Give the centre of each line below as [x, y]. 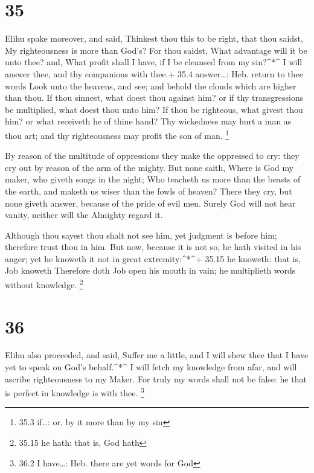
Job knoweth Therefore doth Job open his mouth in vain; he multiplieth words [150, 270]
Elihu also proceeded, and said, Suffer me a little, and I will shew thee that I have [157, 355]
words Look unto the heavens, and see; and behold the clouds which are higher [151, 85]
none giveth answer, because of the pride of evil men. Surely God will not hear [150, 203]
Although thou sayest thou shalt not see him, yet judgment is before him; [141, 235]
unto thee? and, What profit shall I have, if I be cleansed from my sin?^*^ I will [154, 62]
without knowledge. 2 [44, 284]
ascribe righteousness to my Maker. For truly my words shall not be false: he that [156, 378]
